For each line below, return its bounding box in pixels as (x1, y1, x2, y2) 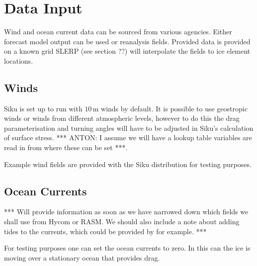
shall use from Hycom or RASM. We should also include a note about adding (4, 216, 240, 227)
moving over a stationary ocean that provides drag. (4, 252, 160, 263)
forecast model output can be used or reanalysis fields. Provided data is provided (4, 36, 251, 46)
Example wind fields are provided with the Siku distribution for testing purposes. (4, 159, 252, 169)
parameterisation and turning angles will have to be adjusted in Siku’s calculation (4, 122, 254, 133)
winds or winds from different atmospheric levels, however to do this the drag (4, 113, 240, 123)
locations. (4, 55, 33, 66)
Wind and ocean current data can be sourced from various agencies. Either (4, 26, 232, 37)
